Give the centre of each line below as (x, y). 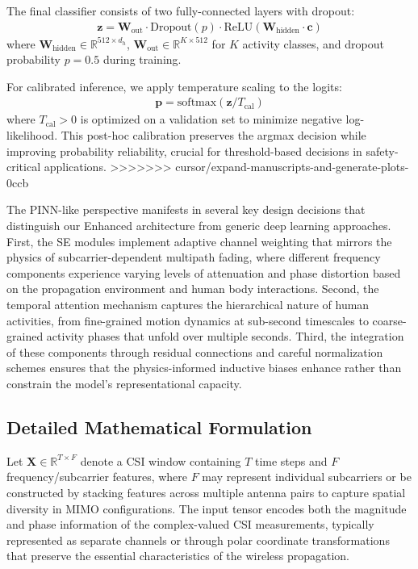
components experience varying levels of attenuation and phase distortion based (204, 272)
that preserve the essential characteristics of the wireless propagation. (178, 556)
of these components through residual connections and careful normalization (195, 351)
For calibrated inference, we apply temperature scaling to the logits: (174, 86)
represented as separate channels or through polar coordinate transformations (198, 540)
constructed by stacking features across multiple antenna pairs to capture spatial (206, 492)
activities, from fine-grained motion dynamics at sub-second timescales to (188, 320)
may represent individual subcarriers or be (307, 477)
